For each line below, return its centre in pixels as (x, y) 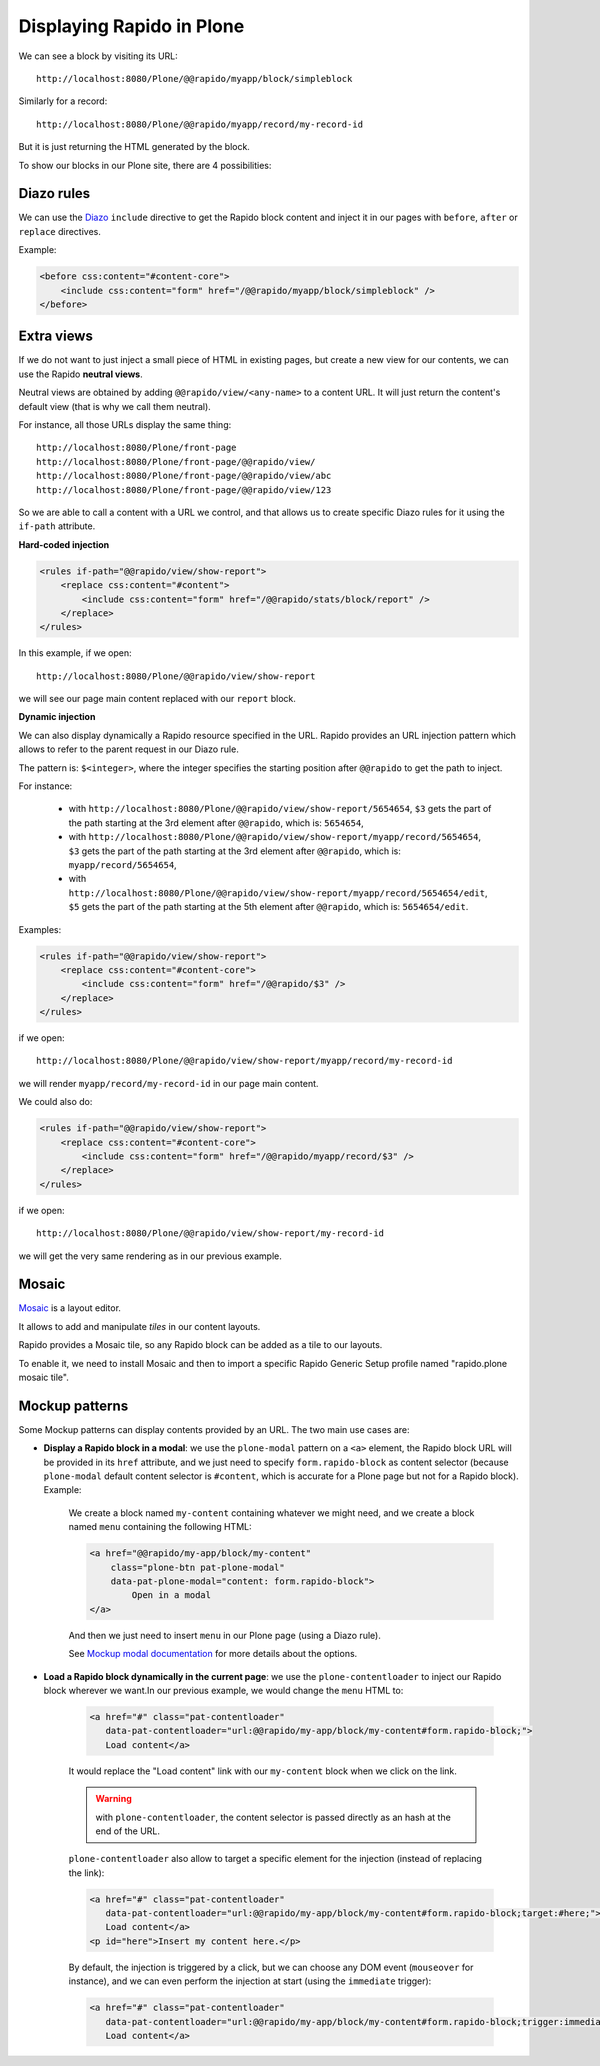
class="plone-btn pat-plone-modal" (197, 1567)
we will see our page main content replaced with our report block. (157, 699)
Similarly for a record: (63, 101)
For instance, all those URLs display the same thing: (125, 425)
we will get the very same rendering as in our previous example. (150, 1256)
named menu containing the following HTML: (160, 1527)
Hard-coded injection (64, 544)
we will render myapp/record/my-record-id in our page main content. (168, 1083)
